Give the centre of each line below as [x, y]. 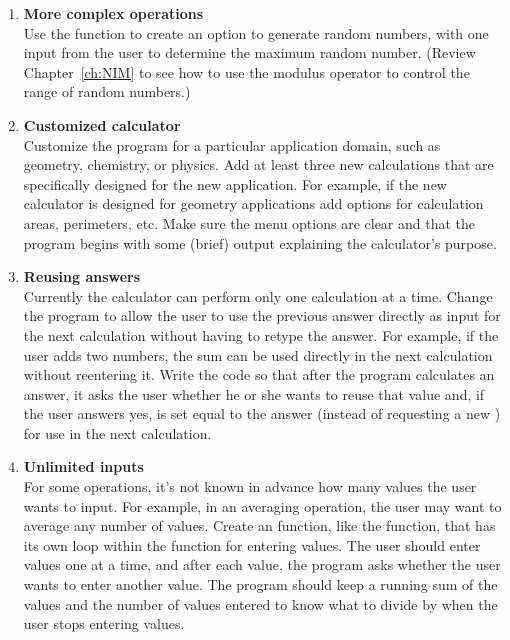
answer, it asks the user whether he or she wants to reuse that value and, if [254, 393]
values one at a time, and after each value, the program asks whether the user [262, 564]
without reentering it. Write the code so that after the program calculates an [259, 374]
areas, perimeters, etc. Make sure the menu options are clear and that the [249, 222]
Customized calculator [102, 124]
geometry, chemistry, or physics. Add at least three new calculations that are [258, 164]
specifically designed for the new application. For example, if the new [235, 183]
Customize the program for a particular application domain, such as [232, 144]
